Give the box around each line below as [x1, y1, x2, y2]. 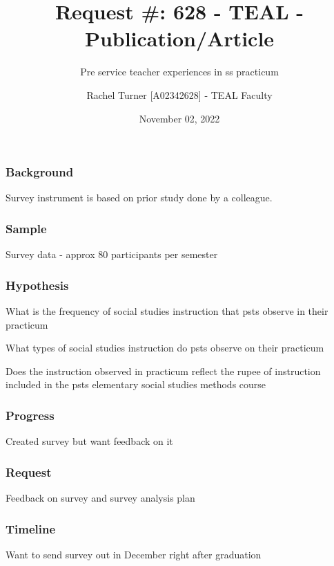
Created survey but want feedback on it [6, 434, 173, 448]
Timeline [6, 520, 56, 537]
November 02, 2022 [139, 111, 220, 125]
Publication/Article [84, 24, 275, 53]
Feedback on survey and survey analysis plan [6, 491, 195, 505]
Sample [6, 219, 47, 237]
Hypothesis [6, 276, 69, 293]
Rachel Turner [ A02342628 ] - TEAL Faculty [86, 87, 273, 102]
